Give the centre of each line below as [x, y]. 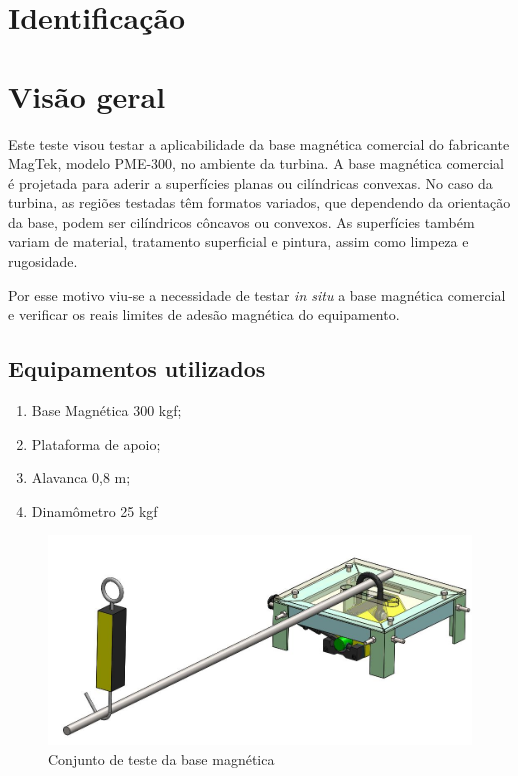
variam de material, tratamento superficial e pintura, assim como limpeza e [238, 241]
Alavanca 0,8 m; [81, 477]
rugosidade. [43, 261]
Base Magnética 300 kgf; [106, 410]
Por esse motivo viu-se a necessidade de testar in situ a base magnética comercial [257, 294]
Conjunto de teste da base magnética [161, 758]
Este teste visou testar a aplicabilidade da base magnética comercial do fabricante [259, 143]
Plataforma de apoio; [96, 443]
